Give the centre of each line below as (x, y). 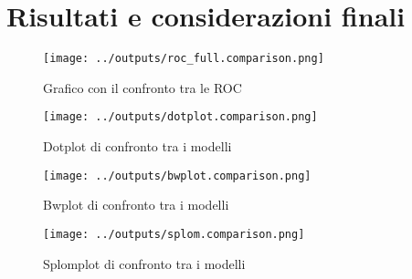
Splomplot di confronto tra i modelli (144, 263)
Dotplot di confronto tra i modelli (137, 146)
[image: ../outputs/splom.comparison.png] (174, 234)
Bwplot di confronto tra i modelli (136, 205)
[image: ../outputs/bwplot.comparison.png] (177, 176)
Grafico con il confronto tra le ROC (143, 87)
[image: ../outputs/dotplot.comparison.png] (180, 117)
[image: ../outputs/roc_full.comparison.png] (184, 59)
